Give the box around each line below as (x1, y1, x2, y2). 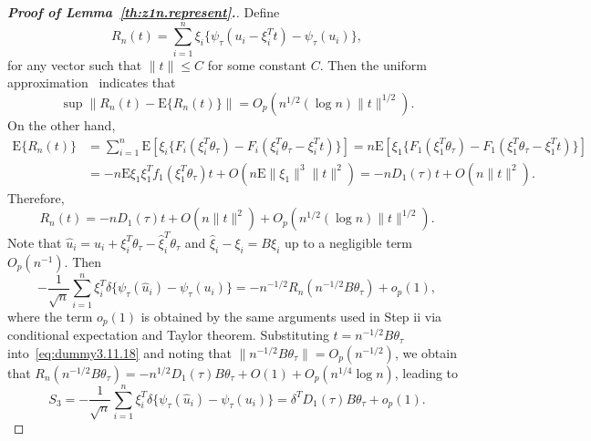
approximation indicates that (7, 73, 176, 92)
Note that (7, 232, 62, 251)
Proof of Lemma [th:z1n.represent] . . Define (7, 3, 280, 21)
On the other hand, (7, 115, 116, 134)
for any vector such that (7, 55, 142, 74)
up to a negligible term (284, 232, 413, 251)
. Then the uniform (319, 55, 427, 74)
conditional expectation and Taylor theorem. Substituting (7, 325, 329, 344)
